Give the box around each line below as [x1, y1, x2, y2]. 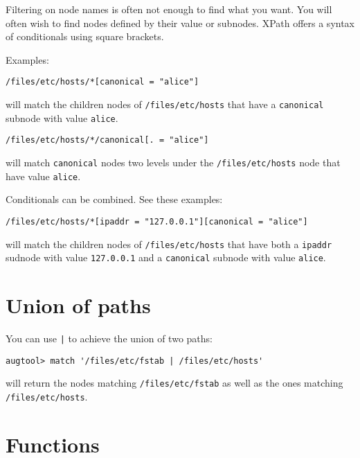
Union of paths [6, 291, 151, 319]
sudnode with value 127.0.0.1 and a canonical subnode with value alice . [6, 250, 326, 265]
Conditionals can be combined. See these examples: [6, 192, 223, 206]
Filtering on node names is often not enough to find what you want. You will [6, 2, 332, 16]
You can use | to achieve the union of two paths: [6, 331, 213, 345]
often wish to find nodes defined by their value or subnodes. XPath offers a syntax [6, 15, 355, 30]
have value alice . [6, 168, 81, 183]
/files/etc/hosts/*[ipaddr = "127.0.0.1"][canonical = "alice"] [6, 216, 308, 227]
